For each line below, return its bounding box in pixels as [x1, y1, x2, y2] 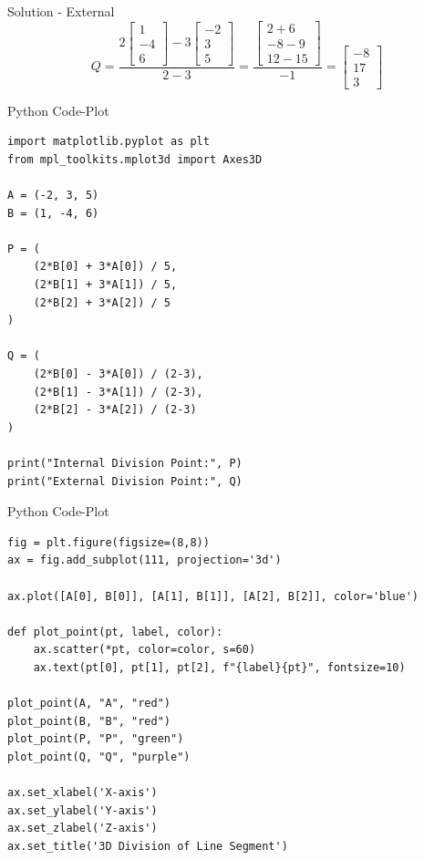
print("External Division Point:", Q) [7, 474, 243, 488]
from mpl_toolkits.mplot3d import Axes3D [7, 152, 263, 166]
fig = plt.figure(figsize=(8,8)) [7, 535, 210, 549]
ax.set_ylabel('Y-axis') [7, 803, 158, 817]
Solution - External [7, 2, 115, 20]
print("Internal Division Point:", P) [7, 456, 243, 470]
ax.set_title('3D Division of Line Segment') [7, 839, 288, 853]
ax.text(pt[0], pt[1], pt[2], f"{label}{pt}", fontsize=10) [33, 660, 406, 674]
